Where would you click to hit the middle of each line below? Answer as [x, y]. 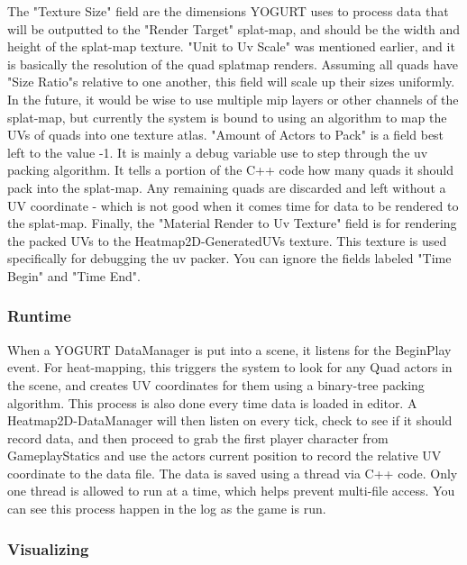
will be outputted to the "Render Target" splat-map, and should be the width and [234, 28]
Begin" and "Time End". [74, 275]
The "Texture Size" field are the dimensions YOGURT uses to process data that [228, 11]
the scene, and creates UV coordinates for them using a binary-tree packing [216, 384]
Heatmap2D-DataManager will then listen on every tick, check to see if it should [230, 420]
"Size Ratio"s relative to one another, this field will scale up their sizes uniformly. [231, 82]
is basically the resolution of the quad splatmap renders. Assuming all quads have [233, 64]
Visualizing [48, 548]
